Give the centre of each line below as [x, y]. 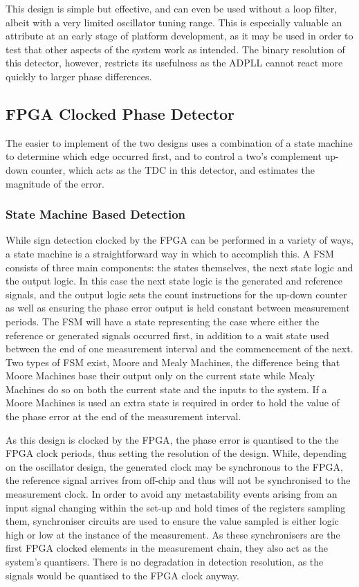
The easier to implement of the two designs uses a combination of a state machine [179, 142]
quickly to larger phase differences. [79, 76]
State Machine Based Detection [95, 214]
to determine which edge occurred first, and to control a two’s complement [164, 156]
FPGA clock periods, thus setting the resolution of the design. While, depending [176, 453]
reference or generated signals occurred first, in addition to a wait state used [167, 335]
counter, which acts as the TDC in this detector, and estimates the [173, 169]
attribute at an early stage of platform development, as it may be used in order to [179, 36]
